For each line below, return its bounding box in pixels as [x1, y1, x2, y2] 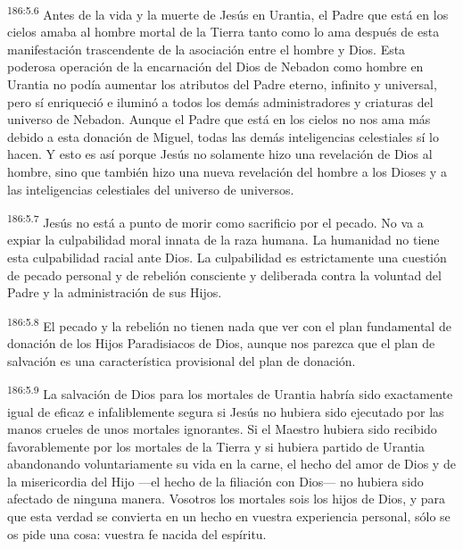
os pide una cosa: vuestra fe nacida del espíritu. [7, 524, 267, 543]
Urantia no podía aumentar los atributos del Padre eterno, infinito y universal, [7, 75, 437, 94]
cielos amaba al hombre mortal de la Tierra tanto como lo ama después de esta [7, 22, 440, 41]
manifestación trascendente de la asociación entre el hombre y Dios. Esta [7, 39, 406, 58]
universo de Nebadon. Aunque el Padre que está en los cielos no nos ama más [7, 110, 431, 129]
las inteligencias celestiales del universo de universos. [7, 179, 294, 198]
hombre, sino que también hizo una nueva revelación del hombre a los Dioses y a [7, 162, 447, 180]
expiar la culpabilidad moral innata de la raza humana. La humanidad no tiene [7, 230, 440, 249]
